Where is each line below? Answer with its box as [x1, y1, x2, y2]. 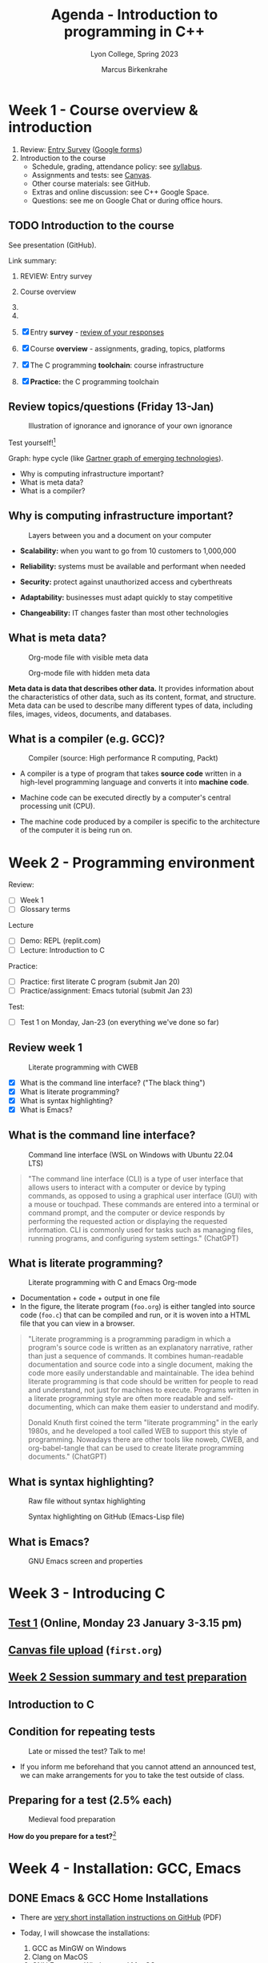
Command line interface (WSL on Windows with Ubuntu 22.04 [28, 1150, 234, 1159]
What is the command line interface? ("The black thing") [19, 1078, 206, 1087]
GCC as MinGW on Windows [31, 1944, 126, 1953]
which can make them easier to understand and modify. [75, 1403, 259, 1412]
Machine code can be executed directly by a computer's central [19, 793, 231, 802]
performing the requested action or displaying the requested [27, 1216, 228, 1226]
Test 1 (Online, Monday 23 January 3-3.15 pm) [8, 1616, 242, 1630]
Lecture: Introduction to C [19, 945, 106, 954]
